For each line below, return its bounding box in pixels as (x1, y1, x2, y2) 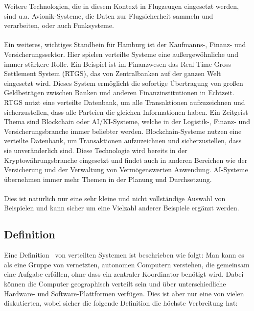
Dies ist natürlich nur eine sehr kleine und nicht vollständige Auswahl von (4, 193, 226, 203)
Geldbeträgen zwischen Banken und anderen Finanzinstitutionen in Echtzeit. (4, 87, 234, 98)
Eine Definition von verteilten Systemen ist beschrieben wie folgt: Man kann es (4, 250, 244, 260)
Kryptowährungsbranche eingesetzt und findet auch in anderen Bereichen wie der (4, 155, 248, 165)
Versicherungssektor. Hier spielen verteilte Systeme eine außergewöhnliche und (4, 49, 238, 59)
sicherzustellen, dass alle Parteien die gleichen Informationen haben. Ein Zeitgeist (4, 106, 248, 117)
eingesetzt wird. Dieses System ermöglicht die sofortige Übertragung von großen (4, 78, 243, 88)
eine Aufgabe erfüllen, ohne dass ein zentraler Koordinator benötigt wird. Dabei (4, 269, 244, 279)
